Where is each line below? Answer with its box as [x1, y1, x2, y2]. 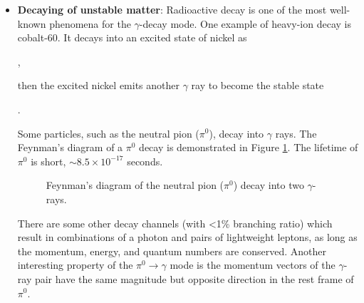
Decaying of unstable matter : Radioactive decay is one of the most [17, 2, 327, 16]
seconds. [127, 153, 163, 168]
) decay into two [233, 178, 304, 192]
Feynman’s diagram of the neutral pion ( [46, 178, 224, 192]
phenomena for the [49, 16, 131, 31]
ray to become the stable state [191, 78, 324, 93]
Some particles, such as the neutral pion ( [17, 125, 199, 140]
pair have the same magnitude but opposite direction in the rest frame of [34, 271, 354, 286]
